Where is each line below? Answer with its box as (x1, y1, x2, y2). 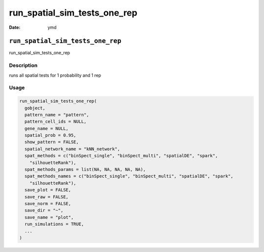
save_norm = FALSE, (24, 201, 71, 206)
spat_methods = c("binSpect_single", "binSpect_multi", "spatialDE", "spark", (24, 153, 218, 159)
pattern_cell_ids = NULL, (24, 119, 87, 125)
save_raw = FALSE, (24, 194, 68, 200)
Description (9, 62, 38, 69)
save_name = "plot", (24, 214, 74, 220)
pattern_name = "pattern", (24, 112, 89, 117)
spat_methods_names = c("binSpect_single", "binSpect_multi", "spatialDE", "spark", (24, 173, 234, 179)
